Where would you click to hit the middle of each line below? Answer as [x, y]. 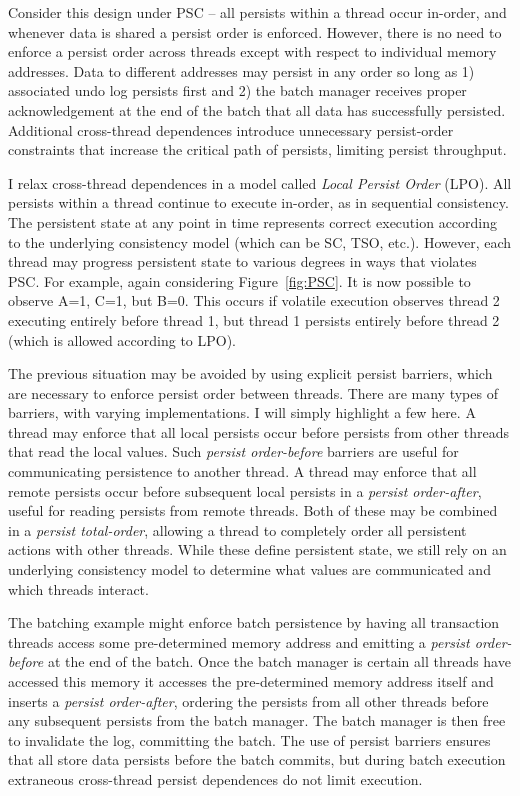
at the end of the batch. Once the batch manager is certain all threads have [279, 661]
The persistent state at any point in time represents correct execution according [253, 221]
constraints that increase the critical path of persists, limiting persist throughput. [257, 149]
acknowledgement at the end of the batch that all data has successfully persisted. [257, 109]
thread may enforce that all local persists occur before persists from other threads [258, 431]
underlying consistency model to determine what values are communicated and [249, 569]
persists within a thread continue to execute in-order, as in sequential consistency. [258, 202]
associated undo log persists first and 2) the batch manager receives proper [237, 90]
